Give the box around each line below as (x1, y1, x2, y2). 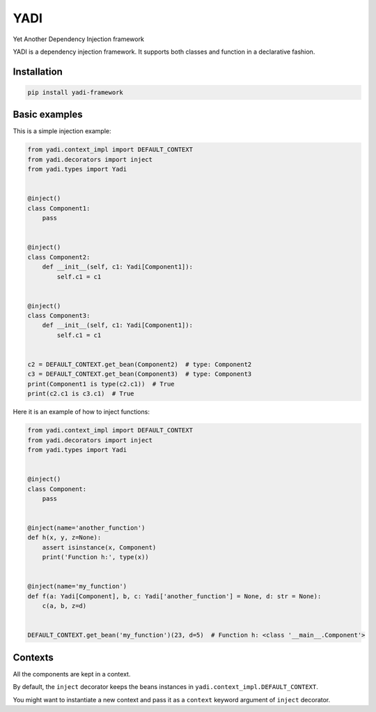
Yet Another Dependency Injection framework (13, 35, 144, 43)
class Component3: (27, 312, 91, 320)
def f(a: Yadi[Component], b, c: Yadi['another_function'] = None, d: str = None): (27, 592, 322, 600)
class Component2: (27, 253, 91, 261)
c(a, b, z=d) (42, 602, 87, 610)
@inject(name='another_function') (27, 524, 146, 532)
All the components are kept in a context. (13, 669, 131, 678)
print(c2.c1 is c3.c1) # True (27, 390, 135, 397)
